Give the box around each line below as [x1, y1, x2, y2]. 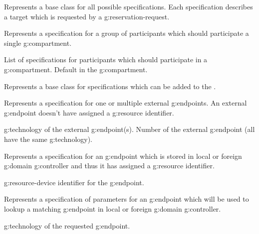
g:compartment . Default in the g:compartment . [4, 64, 148, 74]
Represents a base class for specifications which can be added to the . [4, 81, 216, 91]
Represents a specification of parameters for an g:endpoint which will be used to [4, 194, 249, 204]
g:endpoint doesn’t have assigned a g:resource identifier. [4, 107, 174, 117]
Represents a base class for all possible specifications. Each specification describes [4, 1, 253, 11]
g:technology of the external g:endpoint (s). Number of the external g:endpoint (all [4, 124, 255, 134]
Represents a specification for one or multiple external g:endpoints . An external [4, 98, 247, 108]
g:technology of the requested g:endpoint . [4, 220, 130, 231]
